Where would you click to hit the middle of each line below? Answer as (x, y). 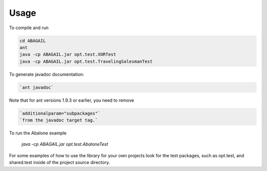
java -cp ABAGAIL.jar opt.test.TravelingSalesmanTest (86, 61)
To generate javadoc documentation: (46, 74)
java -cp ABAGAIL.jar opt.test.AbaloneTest (65, 144)
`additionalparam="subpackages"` (60, 113)
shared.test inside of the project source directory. (60, 163)
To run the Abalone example (38, 133)
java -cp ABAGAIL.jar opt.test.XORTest (68, 55)
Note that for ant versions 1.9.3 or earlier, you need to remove (72, 100)
